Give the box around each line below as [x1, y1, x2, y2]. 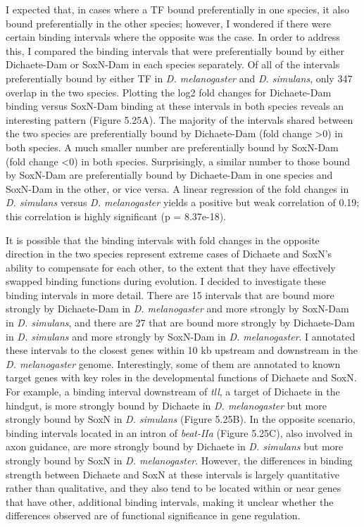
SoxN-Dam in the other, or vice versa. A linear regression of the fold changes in [6, 181, 349, 196]
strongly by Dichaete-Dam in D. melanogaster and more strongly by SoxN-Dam [6, 301, 349, 316]
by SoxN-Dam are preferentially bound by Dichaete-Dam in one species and [6, 167, 333, 182]
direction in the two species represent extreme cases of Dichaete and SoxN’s [6, 246, 332, 261]
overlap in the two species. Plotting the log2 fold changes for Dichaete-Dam [6, 84, 332, 99]
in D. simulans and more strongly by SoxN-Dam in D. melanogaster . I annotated [6, 329, 356, 343]
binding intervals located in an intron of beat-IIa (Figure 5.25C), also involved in [6, 425, 353, 440]
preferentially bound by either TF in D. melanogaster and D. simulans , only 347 [6, 70, 353, 85]
